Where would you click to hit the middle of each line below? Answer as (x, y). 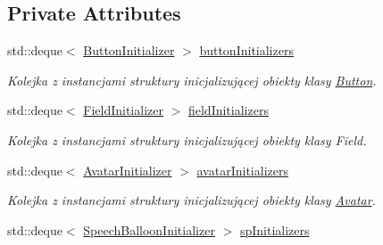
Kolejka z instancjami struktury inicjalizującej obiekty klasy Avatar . (191, 200)
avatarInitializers (242, 170)
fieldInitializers (228, 110)
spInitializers (275, 229)
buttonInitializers (246, 50)
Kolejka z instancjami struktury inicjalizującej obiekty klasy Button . (192, 80)
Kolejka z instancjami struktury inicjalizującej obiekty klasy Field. (187, 139)
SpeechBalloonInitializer (149, 229)
